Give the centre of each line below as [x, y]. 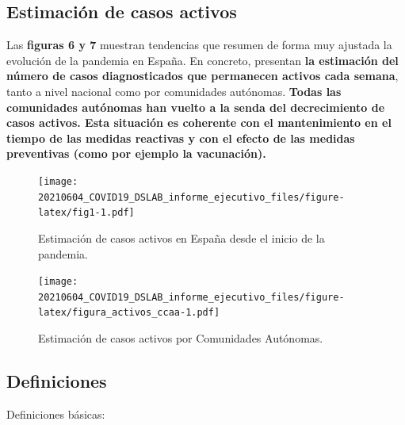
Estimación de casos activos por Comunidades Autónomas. [181, 338]
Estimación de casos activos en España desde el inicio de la [181, 237]
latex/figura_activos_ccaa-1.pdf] [129, 313]
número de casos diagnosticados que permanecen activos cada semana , [202, 76]
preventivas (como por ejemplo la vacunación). [136, 153]
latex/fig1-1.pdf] [86, 213]
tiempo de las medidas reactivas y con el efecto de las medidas [181, 138]
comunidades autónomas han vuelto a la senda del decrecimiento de [196, 107]
